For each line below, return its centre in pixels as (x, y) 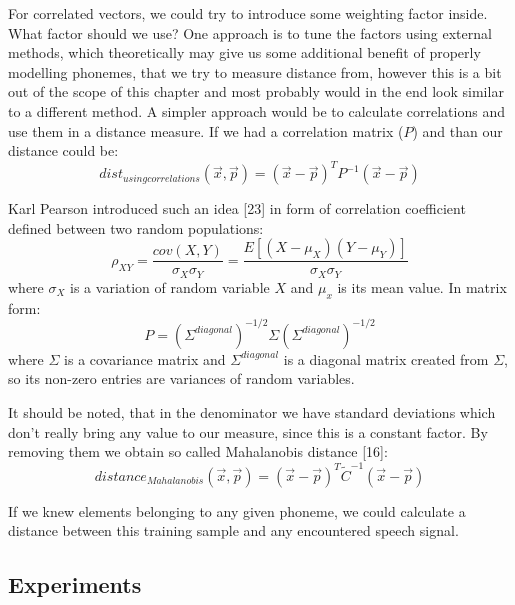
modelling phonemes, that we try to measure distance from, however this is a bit (255, 71)
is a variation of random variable (170, 286)
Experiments (75, 584)
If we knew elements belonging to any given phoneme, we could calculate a (237, 510)
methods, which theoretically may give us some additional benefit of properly (244, 52)
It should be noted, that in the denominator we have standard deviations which (252, 412)
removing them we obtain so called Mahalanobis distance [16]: (198, 451)
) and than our (457, 130)
